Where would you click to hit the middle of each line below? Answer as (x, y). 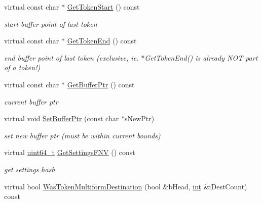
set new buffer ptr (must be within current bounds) (82, 135)
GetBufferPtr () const (101, 84)
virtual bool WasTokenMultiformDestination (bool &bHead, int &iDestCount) (126, 186)
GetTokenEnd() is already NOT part (201, 57)
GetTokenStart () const (103, 7)
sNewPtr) (139, 118)
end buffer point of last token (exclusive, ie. (71, 57)
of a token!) (22, 67)
